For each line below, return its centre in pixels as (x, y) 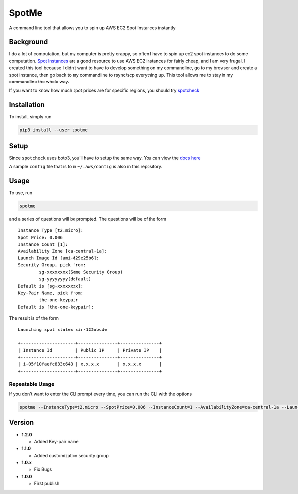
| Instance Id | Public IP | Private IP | (90, 350)
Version (22, 423)
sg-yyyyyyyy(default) (65, 279)
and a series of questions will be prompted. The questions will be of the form (88, 219)
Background (29, 42)
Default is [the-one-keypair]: (56, 307)
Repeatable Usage (32, 384)
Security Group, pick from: (52, 265)
